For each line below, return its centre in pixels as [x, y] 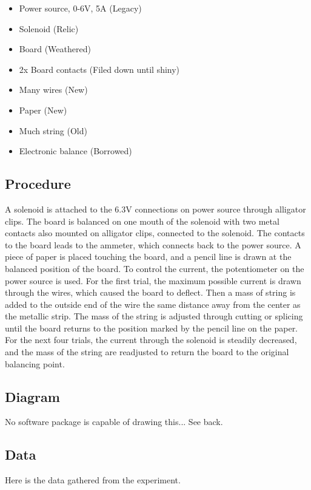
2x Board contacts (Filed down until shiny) [99, 69]
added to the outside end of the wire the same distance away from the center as [153, 304]
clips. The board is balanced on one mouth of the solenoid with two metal [142, 221]
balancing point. [35, 363]
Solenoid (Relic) [49, 28]
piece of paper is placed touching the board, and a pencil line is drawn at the [148, 257]
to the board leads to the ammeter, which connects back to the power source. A [153, 244]
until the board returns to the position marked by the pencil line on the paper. [152, 328]
